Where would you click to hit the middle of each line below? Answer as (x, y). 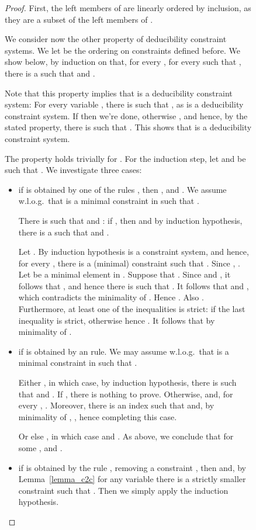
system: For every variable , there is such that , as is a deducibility (124, 104)
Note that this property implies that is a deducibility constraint (119, 93)
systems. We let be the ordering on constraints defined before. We (123, 50)
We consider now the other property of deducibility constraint (116, 39)
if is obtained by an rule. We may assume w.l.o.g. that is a (124, 351)
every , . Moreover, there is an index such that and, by (116, 405)
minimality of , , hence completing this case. (98, 416)
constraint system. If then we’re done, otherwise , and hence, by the (126, 115)
